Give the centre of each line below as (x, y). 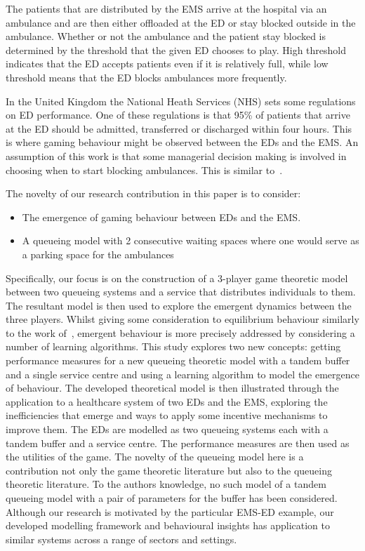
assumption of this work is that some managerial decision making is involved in (176, 155)
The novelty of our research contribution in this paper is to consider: (153, 193)
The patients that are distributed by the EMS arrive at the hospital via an (166, 8)
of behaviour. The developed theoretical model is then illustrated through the (172, 388)
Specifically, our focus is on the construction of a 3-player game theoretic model (177, 278)
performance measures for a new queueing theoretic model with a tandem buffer (178, 360)
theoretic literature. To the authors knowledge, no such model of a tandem (166, 484)
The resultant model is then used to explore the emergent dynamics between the (179, 305)
